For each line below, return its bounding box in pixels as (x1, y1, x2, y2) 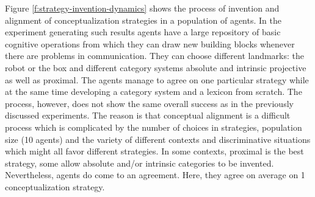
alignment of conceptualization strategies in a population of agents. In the (5, 13, 281, 26)
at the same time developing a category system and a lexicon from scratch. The (5, 85, 302, 98)
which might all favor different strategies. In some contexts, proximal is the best (5, 145, 304, 157)
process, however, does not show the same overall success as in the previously (5, 97, 294, 109)
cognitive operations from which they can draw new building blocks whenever (5, 37, 295, 50)
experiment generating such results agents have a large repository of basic (5, 26, 281, 38)
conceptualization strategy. (5, 180, 105, 193)
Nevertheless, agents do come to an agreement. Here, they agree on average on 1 (5, 168, 305, 181)
